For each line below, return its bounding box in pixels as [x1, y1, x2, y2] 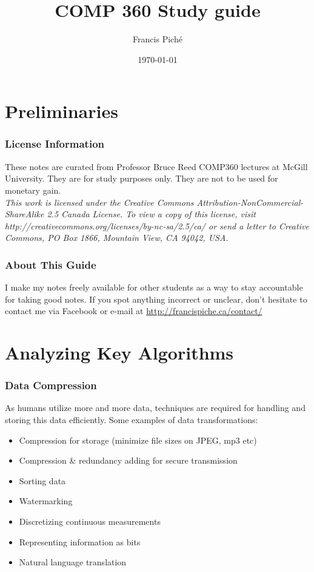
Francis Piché [133, 33, 182, 45]
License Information [5, 136, 104, 151]
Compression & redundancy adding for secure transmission [19, 454, 238, 467]
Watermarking [19, 495, 73, 507]
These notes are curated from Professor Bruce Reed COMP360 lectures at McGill [5, 160, 308, 173]
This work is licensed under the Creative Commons [5, 196, 194, 208]
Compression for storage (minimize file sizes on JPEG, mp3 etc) [19, 433, 257, 446]
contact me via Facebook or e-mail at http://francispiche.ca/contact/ [5, 304, 262, 317]
